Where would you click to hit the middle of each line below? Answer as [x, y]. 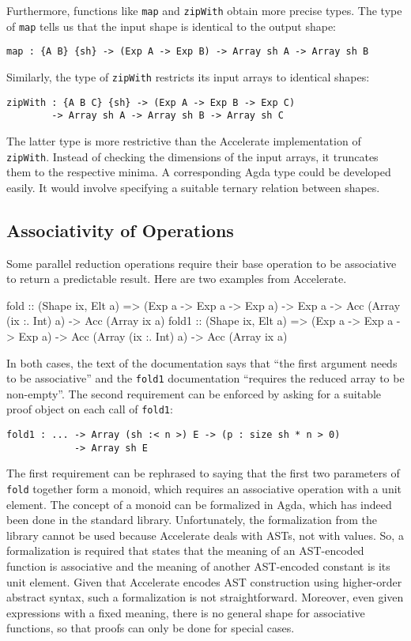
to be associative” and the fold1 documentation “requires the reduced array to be [205, 378]
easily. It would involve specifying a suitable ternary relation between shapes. [193, 187]
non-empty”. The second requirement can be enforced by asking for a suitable [194, 393]
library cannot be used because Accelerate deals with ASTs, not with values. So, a [205, 535]
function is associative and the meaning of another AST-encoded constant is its [198, 566]
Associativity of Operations [120, 230]
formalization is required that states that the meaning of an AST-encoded [185, 551]
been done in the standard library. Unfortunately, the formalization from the [192, 520]
